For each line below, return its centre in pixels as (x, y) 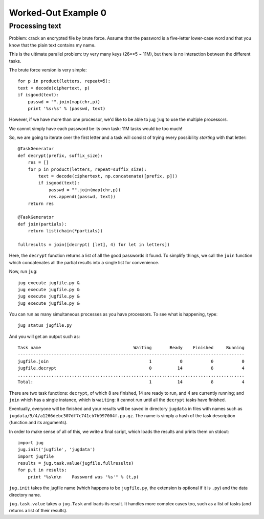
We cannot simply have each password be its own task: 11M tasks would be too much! (96, 128)
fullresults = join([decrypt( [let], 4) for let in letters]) (94, 244)
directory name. (25, 495)
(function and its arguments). (38, 423)
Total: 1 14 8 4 (131, 382)
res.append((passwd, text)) (82, 197)
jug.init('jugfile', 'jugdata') (56, 450)
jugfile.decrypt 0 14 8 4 (131, 368)
